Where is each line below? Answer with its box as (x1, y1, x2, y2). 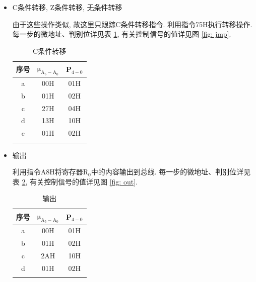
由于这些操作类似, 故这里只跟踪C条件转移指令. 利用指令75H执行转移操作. (12, 19, 252, 29)
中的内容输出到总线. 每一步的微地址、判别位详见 (91, 166, 251, 177)
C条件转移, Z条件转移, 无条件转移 (12, 2, 122, 12)
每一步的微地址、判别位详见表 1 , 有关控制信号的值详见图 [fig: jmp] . (12, 29, 231, 39)
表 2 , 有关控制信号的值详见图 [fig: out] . (12, 176, 138, 186)
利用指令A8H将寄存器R (12, 166, 89, 177)
